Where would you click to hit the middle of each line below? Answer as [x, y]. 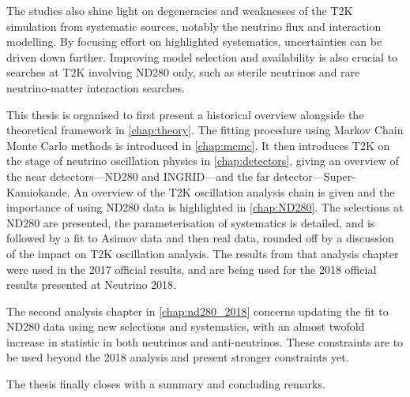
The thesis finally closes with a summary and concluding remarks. [166, 384]
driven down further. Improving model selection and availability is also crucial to [202, 56]
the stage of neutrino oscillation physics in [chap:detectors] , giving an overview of [203, 161]
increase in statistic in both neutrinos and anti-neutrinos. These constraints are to [205, 341]
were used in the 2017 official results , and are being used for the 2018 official [192, 269]
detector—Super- [314, 176]
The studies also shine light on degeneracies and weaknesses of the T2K [180, 10]
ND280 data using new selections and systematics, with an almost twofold [186, 326]
